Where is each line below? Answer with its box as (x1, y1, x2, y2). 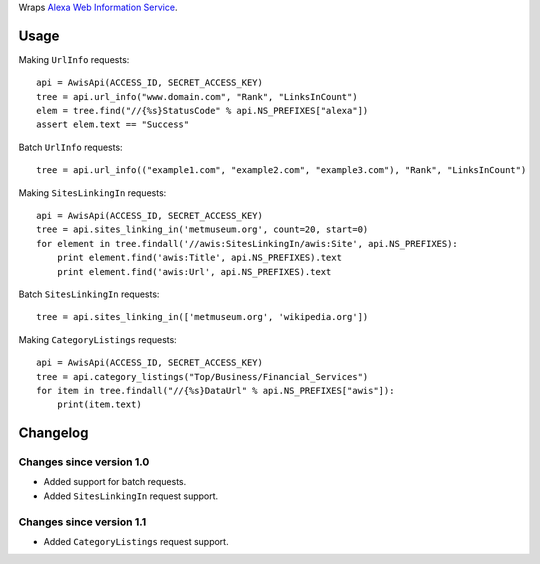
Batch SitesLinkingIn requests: (18, 288, 160, 300)
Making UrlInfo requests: (18, 53, 130, 65)
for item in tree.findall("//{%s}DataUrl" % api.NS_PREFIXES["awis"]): (36, 385, 395, 396)
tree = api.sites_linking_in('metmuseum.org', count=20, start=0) (36, 224, 369, 235)
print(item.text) (56, 399, 142, 410)
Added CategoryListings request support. (43, 536, 229, 548)
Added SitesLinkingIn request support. (43, 490, 219, 502)
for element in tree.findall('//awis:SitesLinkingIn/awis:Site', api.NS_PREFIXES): (36, 238, 459, 249)
